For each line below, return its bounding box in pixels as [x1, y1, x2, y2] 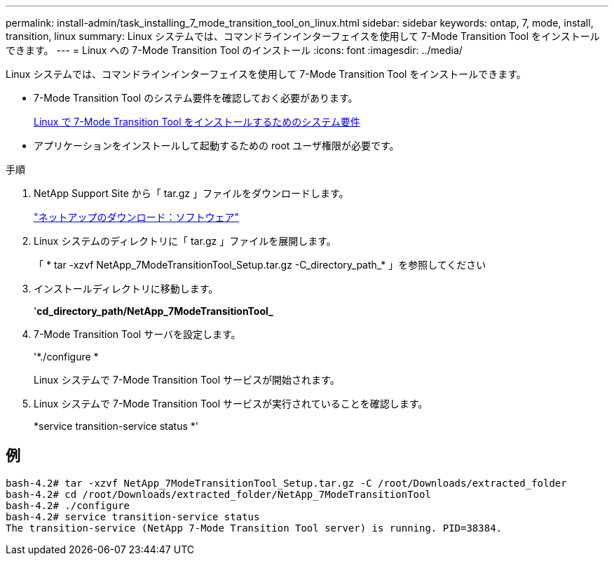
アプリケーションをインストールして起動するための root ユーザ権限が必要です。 [34, 140, 400, 151]
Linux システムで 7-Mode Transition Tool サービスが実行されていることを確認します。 [34, 398, 428, 410]
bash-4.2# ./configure [6, 499, 130, 511]
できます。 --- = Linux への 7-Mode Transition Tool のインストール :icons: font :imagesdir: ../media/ [6, 44, 463, 56]
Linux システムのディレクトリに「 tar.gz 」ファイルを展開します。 [34, 235, 336, 247]
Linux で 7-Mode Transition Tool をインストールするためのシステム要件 [34, 116, 360, 128]
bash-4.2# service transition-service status [6, 511, 260, 522]
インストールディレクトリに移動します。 [34, 283, 219, 295]
